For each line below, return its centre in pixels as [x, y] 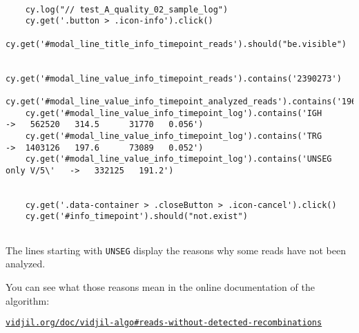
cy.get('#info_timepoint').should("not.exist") [136, 217]
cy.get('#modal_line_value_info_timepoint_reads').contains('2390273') [174, 78]
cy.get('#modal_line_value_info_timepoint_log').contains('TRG [174, 136]
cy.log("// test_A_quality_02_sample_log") [127, 9]
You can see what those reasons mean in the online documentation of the [160, 287]
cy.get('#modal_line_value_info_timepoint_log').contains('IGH [174, 113]
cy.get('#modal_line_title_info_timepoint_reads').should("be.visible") [176, 44]
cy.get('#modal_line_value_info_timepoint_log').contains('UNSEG [178, 159]
